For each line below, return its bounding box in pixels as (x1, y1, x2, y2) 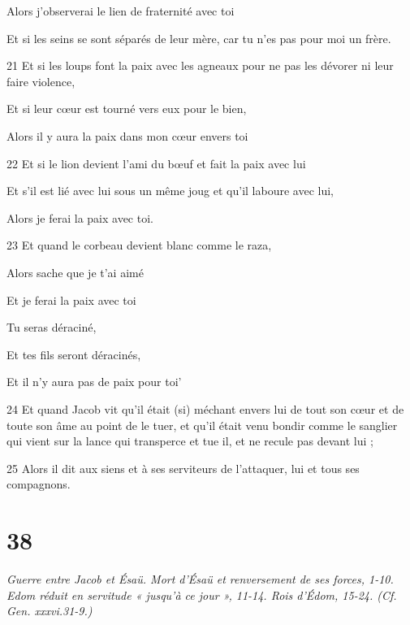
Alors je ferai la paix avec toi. (6, 209, 153, 226)
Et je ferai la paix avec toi (6, 291, 136, 308)
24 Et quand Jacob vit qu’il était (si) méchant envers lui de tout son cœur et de (6, 400, 404, 417)
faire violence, (6, 72, 76, 89)
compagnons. (6, 475, 71, 493)
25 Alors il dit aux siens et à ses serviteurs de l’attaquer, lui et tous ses (6, 459, 360, 476)
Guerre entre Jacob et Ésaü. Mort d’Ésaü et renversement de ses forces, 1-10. (6, 571, 394, 587)
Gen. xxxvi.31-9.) (6, 602, 93, 619)
